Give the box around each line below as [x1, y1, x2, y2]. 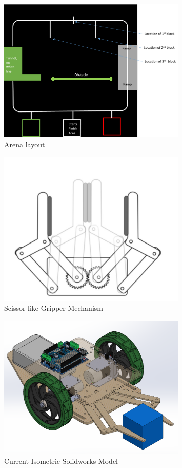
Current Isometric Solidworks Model [4, 455, 118, 466]
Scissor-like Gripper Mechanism [4, 303, 103, 313]
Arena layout [4, 139, 45, 149]
